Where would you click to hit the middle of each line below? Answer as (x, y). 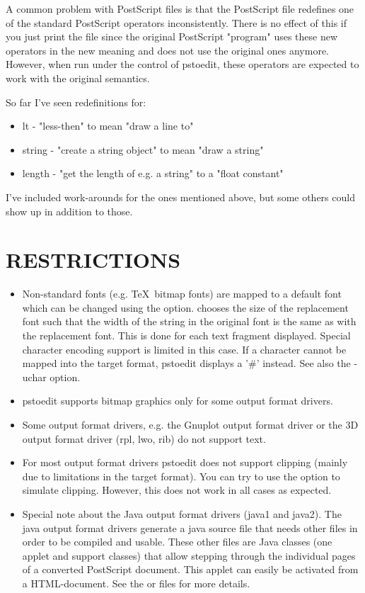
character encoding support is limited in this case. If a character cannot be (184, 349)
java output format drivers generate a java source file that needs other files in (190, 527)
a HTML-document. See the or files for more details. (136, 583)
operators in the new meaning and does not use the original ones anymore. (168, 50)
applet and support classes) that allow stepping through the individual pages (189, 555)
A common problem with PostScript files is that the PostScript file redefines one (180, 9)
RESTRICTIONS (93, 260)
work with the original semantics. (78, 78)
